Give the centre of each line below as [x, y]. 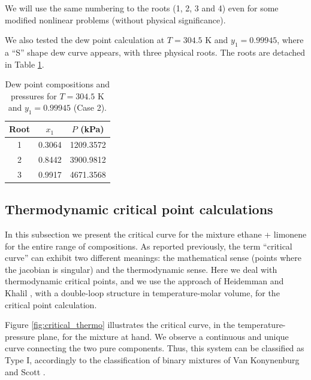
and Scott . [25, 371]
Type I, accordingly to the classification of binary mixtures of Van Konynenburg [152, 359]
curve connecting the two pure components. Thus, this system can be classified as [155, 348]
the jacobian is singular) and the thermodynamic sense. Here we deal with [141, 269]
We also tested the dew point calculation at [85, 40]
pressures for [34, 95]
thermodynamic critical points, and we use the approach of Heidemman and [144, 281]
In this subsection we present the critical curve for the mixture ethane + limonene [156, 234]
